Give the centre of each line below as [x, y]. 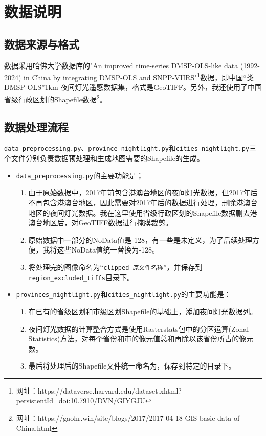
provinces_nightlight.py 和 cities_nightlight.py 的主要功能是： [124, 294]
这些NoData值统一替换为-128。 [108, 250]
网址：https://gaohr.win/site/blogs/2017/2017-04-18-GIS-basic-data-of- [129, 418]
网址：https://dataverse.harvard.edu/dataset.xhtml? [99, 390]
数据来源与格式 [42, 44]
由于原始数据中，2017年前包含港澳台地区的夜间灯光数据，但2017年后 [143, 192]
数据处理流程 [36, 127]
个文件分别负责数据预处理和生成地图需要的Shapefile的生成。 [104, 158]
